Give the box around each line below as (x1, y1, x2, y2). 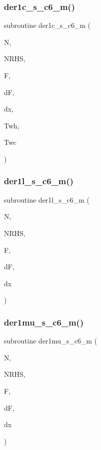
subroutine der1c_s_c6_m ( (4, 20, 91, 30)
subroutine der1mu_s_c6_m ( (4, 336, 97, 346)
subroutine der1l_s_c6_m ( (4, 194, 90, 205)
